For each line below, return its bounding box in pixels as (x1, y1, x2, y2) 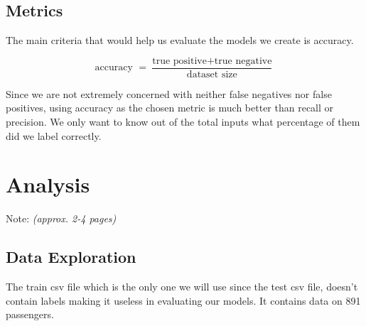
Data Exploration (6, 246, 136, 268)
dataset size (186, 69, 237, 80)
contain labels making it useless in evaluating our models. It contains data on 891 (6, 293, 361, 308)
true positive (152, 55, 207, 66)
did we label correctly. (6, 128, 102, 143)
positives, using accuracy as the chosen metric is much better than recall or (6, 100, 334, 115)
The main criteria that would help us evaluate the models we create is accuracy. (6, 33, 354, 48)
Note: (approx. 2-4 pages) (6, 211, 117, 226)
